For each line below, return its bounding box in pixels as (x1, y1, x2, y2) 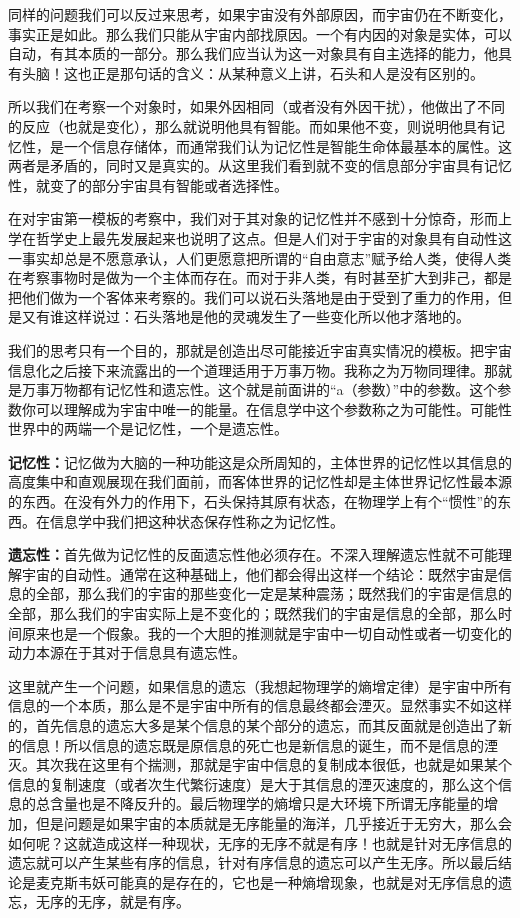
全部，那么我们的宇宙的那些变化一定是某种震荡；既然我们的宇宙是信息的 (35, 583, 512, 604)
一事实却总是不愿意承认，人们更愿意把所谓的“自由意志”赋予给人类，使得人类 (8, 247, 512, 268)
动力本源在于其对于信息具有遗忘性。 (8, 642, 246, 663)
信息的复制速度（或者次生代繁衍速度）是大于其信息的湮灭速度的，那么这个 (8, 773, 498, 794)
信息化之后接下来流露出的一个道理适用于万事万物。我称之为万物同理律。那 (8, 359, 498, 380)
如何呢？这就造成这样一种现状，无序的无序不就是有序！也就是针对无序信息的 (8, 832, 512, 853)
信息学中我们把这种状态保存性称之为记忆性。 (49, 510, 344, 531)
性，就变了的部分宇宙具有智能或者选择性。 (8, 174, 288, 195)
